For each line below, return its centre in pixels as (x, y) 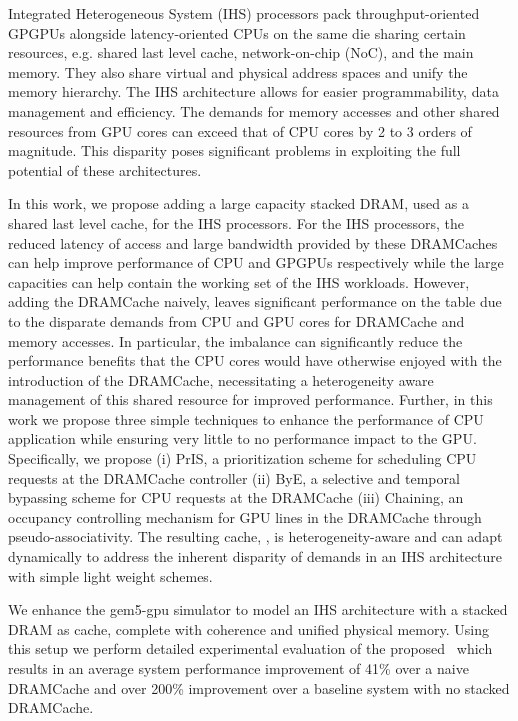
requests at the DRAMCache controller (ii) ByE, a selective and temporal (234, 477)
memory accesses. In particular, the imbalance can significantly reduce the (235, 340)
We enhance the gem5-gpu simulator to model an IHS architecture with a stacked (258, 609)
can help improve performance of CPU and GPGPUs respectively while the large (256, 262)
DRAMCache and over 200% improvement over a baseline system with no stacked (259, 687)
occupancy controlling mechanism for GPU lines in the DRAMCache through (245, 516)
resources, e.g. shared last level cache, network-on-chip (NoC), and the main (241, 52)
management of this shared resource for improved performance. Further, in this (250, 399)
